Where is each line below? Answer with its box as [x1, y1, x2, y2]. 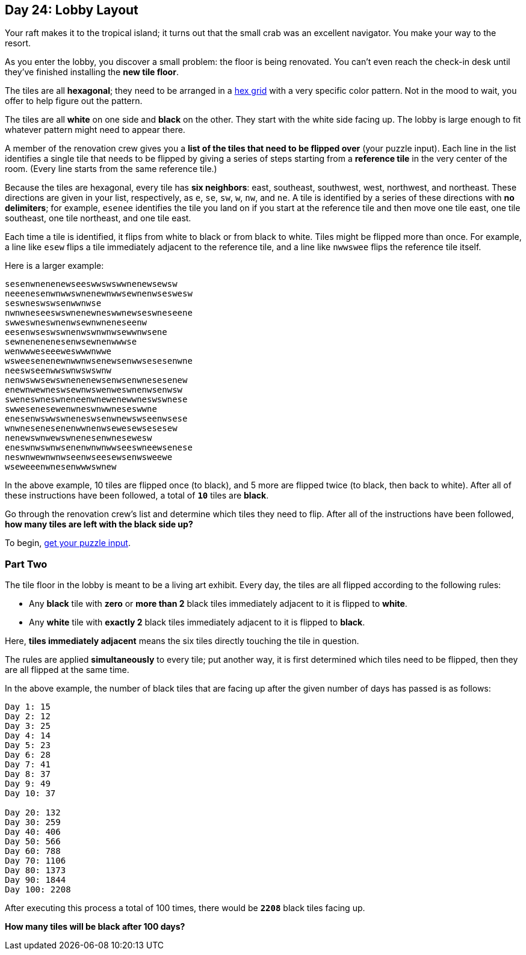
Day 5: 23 [5, 740, 51, 751]
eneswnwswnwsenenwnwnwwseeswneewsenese [5, 443, 193, 453]
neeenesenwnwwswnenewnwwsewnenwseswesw [5, 289, 193, 299]
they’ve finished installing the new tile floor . [5, 67, 179, 78]
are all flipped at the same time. [5, 665, 129, 675]
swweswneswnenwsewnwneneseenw [5, 318, 147, 328]
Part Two [5, 557, 48, 570]
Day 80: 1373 [5, 865, 66, 876]
